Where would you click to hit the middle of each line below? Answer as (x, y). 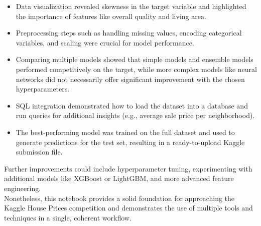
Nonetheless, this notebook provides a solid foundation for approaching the (119, 198)
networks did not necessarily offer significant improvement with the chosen (130, 79)
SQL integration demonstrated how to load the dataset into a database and (132, 105)
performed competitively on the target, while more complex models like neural (136, 69)
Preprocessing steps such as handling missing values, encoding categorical (129, 33)
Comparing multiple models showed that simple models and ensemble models (135, 59)
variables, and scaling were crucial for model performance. (105, 42)
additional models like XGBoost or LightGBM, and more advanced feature (119, 178)
